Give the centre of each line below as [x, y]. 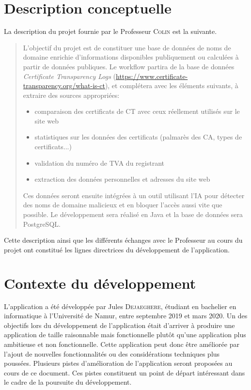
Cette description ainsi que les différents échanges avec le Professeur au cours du [123, 240]
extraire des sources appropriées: [71, 95]
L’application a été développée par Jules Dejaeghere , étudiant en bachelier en [120, 306]
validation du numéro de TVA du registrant [99, 163]
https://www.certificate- [152, 76]
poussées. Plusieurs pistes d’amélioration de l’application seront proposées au [118, 363]
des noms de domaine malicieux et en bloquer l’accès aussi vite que [123, 205]
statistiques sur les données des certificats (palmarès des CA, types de [138, 137]
